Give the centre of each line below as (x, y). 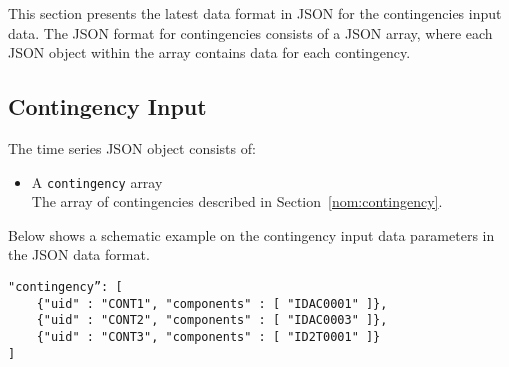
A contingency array (97, 181)
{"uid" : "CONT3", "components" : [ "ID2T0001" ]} (208, 336)
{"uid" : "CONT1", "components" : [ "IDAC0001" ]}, (212, 303)
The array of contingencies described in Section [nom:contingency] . (237, 201)
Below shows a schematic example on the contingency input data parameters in (251, 234)
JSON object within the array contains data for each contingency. (209, 52)
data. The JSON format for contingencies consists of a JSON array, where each (250, 32)
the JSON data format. (79, 254)
